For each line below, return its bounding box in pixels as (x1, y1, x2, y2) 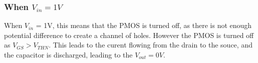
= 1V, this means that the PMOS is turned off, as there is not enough (36, 20, 252, 30)
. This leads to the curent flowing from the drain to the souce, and (49, 39, 252, 50)
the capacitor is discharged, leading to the (4, 49, 133, 59)
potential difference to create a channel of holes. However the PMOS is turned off (4, 29, 254, 40)
